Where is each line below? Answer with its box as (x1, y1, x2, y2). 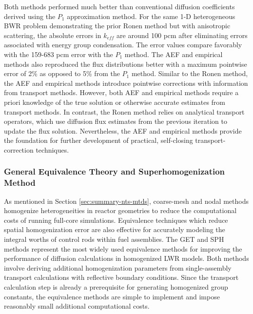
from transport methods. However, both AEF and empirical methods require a (4, 87, 239, 98)
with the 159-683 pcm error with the (4, 49, 113, 59)
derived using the (4, 11, 56, 21)
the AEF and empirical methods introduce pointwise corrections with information (4, 78, 248, 88)
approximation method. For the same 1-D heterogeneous (67, 11, 235, 21)
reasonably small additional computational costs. (4, 301, 150, 311)
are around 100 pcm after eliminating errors (117, 30, 248, 40)
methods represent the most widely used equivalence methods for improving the (4, 243, 242, 254)
